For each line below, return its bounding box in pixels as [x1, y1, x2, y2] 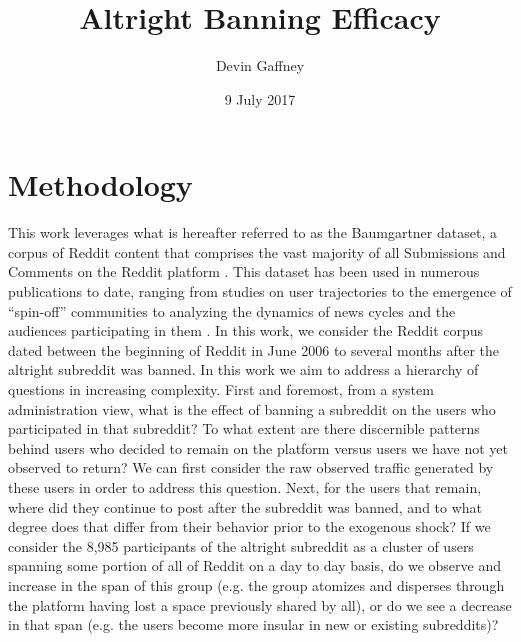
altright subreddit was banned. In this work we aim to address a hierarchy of [8, 359, 479, 380]
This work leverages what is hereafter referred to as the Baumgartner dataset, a [8, 222, 497, 243]
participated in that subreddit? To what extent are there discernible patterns [8, 418, 480, 439]
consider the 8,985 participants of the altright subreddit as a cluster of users [8, 535, 474, 556]
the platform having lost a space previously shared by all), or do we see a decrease [8, 594, 512, 615]
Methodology [8, 164, 193, 205]
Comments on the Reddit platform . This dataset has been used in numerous [8, 261, 480, 282]
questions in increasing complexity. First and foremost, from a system [8, 379, 434, 399]
